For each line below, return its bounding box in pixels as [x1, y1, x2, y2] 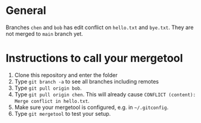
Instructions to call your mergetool [5, 52, 183, 65]
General [5, 4, 47, 18]
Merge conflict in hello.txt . [14, 97, 90, 104]
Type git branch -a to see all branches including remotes [14, 78, 159, 85]
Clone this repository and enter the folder [14, 71, 118, 79]
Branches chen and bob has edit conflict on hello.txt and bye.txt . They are [5, 24, 194, 31]
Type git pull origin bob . [14, 84, 82, 91]
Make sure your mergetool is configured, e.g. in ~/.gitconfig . [14, 104, 169, 111]
